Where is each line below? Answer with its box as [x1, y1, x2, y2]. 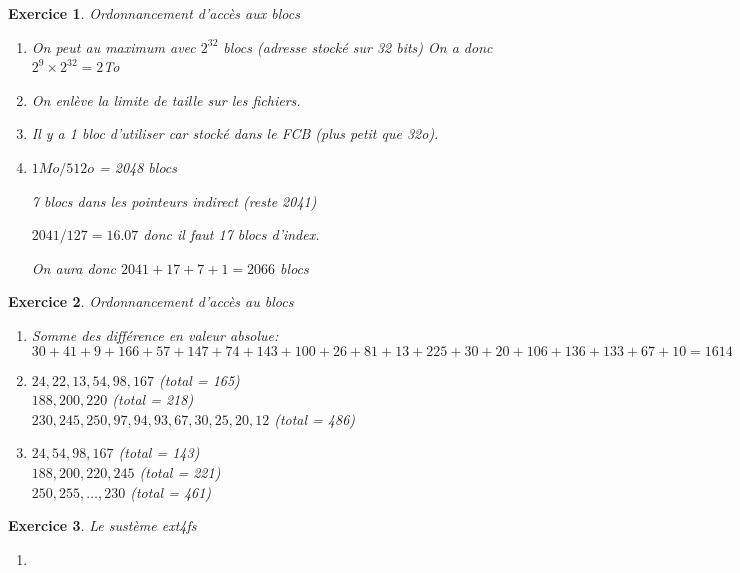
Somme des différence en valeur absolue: [31, 324, 279, 345]
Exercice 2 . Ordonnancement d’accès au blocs [8, 291, 294, 312]
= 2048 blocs [98, 156, 178, 177]
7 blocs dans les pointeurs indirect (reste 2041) [31, 190, 317, 211]
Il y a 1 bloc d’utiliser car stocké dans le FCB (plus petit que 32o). [31, 123, 439, 144]
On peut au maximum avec [31, 36, 196, 57]
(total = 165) [158, 369, 240, 390]
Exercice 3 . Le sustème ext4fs [8, 515, 197, 536]
